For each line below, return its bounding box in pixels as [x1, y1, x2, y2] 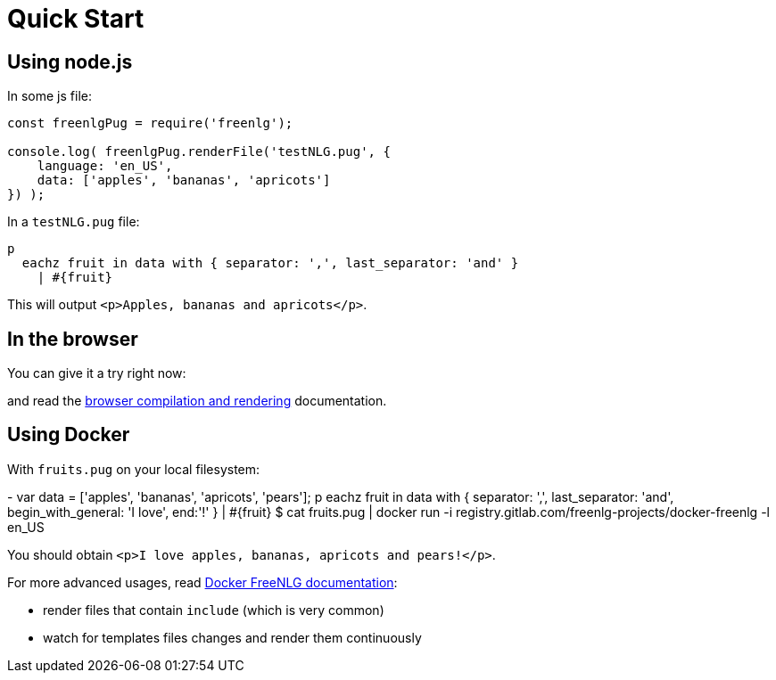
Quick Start [7, 4, 144, 34]
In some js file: [7, 88, 92, 104]
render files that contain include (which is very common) [43, 602, 384, 618]
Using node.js [7, 50, 133, 73]
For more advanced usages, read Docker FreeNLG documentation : [7, 574, 398, 590]
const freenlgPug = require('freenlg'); [7, 116, 293, 131]
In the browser [7, 327, 138, 350]
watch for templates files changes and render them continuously [43, 629, 422, 645]
